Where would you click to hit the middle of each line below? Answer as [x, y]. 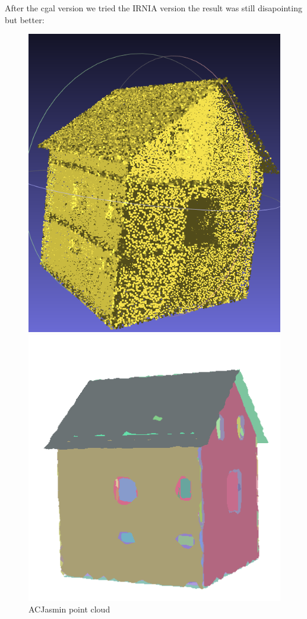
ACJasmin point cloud [69, 609]
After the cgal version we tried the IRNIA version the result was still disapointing [153, 8]
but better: [25, 19]
